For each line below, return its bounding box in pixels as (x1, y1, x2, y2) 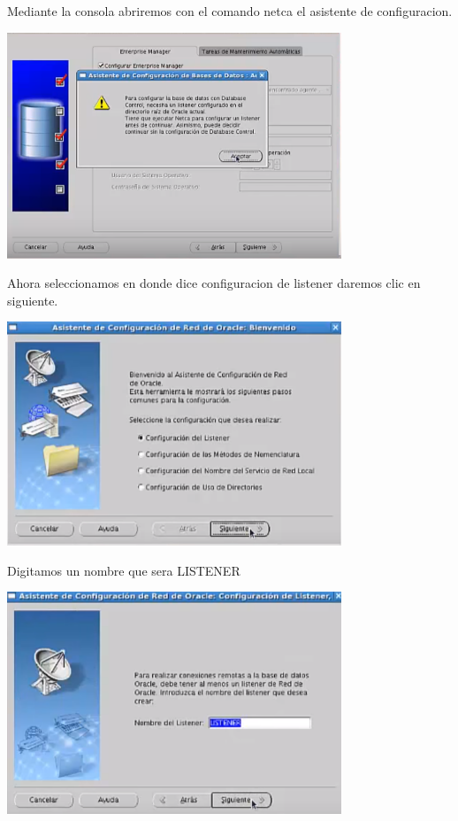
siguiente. (7, 290, 58, 309)
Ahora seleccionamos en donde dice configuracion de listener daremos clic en (7, 274, 421, 292)
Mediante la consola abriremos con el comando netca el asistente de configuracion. (7, 2, 453, 19)
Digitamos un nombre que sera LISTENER (7, 561, 240, 579)
